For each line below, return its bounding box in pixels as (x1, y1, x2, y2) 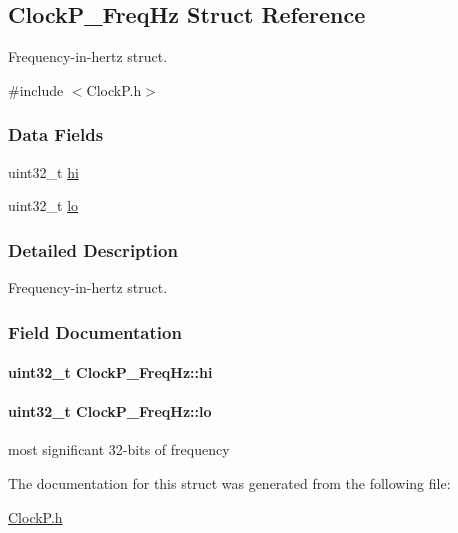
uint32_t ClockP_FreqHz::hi (8, 362, 213, 383)
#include (8, 79, 64, 100)
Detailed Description (8, 237, 178, 262)
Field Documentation (8, 319, 182, 344)
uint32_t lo (8, 195, 79, 216)
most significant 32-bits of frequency (8, 439, 230, 460)
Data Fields (8, 122, 104, 147)
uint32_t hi (8, 161, 79, 182)
